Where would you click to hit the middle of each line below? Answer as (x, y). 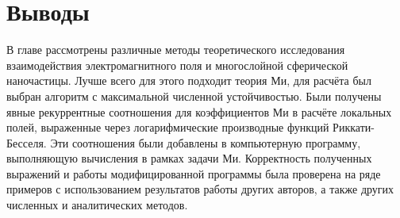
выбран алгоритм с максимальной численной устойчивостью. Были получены (194, 96)
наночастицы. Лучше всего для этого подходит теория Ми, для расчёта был (189, 80)
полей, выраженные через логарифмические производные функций (168, 127)
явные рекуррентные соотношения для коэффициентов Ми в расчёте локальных (199, 111)
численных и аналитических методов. (97, 205)
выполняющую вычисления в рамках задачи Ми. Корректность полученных (189, 158)
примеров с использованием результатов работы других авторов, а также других (200, 189)
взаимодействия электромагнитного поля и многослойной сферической (177, 65)
